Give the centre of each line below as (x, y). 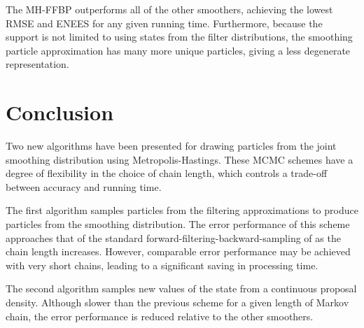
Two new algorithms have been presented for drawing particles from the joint (171, 146)
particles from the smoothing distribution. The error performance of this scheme (178, 224)
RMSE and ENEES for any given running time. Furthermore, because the (164, 23)
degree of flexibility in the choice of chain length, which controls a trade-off (167, 173)
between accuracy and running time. (84, 186)
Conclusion (60, 112)
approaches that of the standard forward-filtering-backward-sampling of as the (173, 237)
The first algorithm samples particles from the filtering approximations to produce (182, 210)
